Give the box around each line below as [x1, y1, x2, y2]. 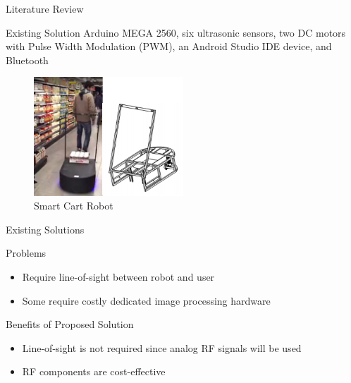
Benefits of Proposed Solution [6, 317, 134, 332]
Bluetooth [6, 52, 49, 67]
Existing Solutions [6, 221, 85, 236]
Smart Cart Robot [34, 198, 113, 213]
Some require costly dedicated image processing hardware [22, 293, 271, 308]
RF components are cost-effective [22, 364, 166, 379]
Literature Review [6, 1, 84, 16]
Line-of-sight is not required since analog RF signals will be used [22, 340, 302, 355]
